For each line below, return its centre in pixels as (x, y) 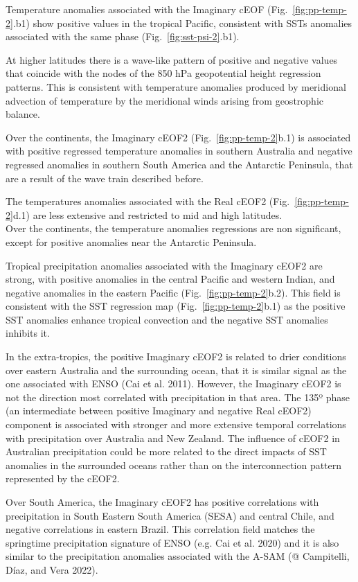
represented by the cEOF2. (63, 478)
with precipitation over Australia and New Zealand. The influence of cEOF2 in (173, 438)
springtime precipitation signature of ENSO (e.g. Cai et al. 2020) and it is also (172, 542)
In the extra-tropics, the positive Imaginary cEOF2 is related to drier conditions (176, 356)
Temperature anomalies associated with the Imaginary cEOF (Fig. (147, 9)
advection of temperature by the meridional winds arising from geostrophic (164, 100)
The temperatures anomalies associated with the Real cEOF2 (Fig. (148, 201)
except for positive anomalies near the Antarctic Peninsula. (131, 241)
